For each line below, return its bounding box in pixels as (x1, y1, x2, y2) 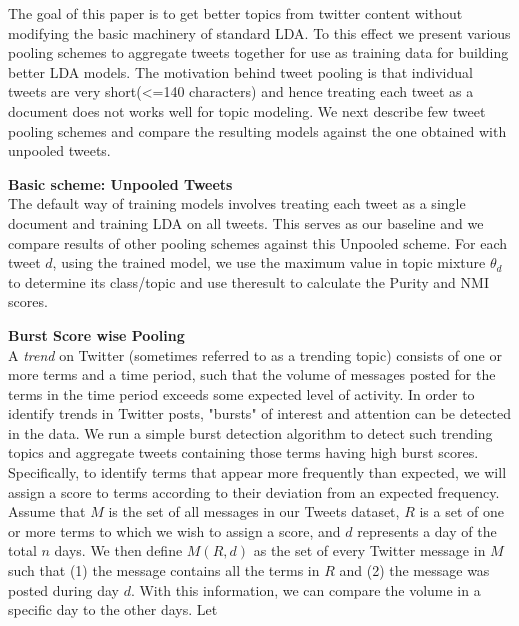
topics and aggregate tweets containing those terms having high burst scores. (8, 442, 479, 463)
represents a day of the (357, 520, 497, 541)
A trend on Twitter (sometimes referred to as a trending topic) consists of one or (8, 344, 502, 365)
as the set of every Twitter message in (253, 540, 486, 561)
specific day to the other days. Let (8, 599, 218, 620)
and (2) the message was (339, 560, 490, 581)
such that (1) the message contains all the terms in (8, 560, 320, 581)
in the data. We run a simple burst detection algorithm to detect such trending (8, 422, 493, 443)
